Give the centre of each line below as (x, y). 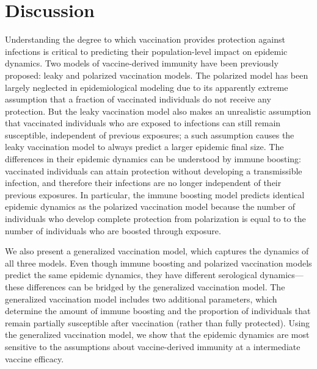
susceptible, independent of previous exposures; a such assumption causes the (150, 134)
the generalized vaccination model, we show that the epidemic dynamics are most (157, 335)
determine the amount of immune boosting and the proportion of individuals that (158, 311)
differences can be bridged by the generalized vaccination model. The (156, 287)
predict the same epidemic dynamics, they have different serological (131, 275)
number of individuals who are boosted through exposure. (113, 230)
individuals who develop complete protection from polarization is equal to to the (155, 219)
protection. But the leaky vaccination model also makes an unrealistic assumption (158, 111)
